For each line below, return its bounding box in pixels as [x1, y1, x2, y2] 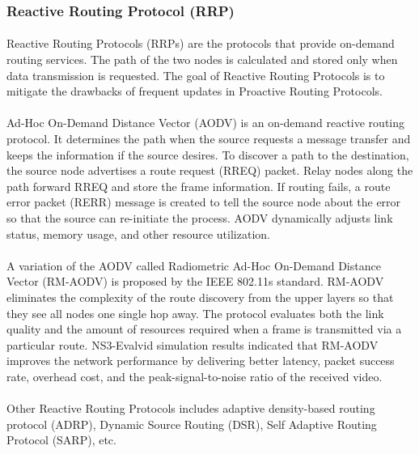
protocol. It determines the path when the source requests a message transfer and [6, 130, 411, 146]
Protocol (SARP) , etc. [6, 431, 116, 448]
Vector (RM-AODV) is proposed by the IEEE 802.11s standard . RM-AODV [6, 273, 384, 290]
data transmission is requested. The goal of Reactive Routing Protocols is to [6, 66, 385, 83]
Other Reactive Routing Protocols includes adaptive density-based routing [6, 400, 375, 417]
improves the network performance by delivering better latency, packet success [6, 352, 395, 369]
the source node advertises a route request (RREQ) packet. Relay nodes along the [6, 162, 413, 179]
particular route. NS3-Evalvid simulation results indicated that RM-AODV [6, 336, 379, 353]
